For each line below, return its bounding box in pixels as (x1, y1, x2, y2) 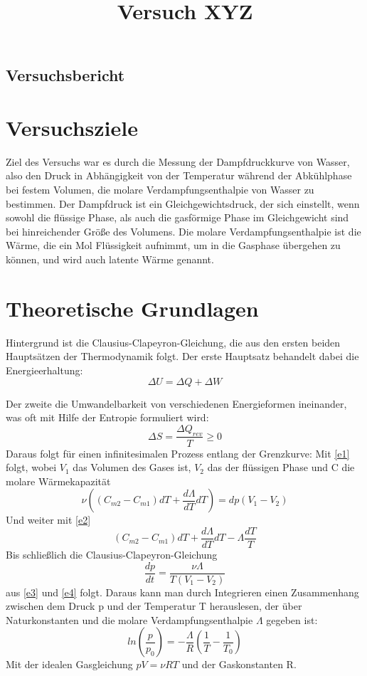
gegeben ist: (266, 612, 318, 627)
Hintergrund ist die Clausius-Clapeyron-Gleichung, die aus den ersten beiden (6, 334, 341, 349)
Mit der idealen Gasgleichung (6, 657, 133, 672)
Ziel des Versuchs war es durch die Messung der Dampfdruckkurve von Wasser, (6, 154, 350, 169)
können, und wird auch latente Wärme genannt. (6, 252, 214, 267)
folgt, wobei (6, 460, 57, 475)
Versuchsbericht (6, 64, 125, 86)
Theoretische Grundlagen (6, 293, 259, 322)
